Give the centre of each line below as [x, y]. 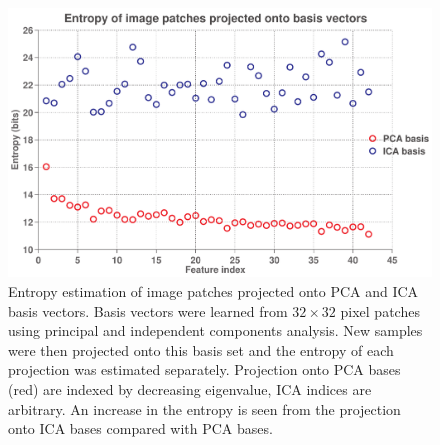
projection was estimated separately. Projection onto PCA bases [204, 369]
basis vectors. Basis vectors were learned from [148, 310]
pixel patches [380, 310]
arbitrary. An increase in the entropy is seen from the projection [204, 408]
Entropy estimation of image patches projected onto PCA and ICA [213, 290]
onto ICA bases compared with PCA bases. [140, 428]
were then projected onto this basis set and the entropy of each [201, 349]
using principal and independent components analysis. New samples [215, 330]
